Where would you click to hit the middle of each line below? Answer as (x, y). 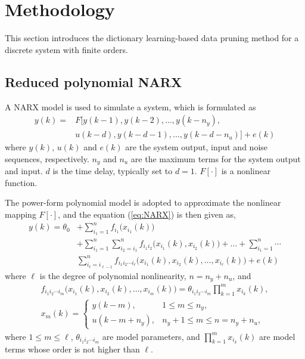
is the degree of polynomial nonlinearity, (113, 275)
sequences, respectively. (47, 158)
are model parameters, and (151, 336)
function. (21, 182)
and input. (24, 171)
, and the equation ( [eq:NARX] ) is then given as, (147, 214)
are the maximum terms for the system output (216, 158)
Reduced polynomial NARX (94, 81)
